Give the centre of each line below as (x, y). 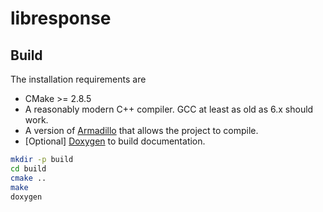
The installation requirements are (78, 79)
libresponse (61, 18)
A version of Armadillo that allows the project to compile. (141, 130)
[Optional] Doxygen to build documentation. (115, 141)
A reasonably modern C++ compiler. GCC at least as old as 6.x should (169, 109)
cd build (28, 168)
